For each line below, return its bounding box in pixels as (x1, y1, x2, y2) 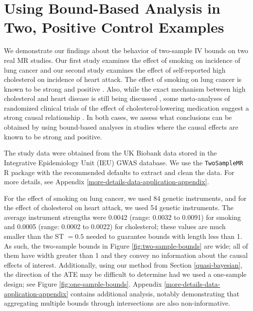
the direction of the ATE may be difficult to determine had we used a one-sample (4, 269, 247, 279)
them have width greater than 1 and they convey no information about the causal (4, 250, 248, 260)
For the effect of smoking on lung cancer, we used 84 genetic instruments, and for (4, 193, 247, 203)
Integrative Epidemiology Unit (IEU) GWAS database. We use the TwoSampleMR (4, 157, 243, 167)
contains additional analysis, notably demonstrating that (70, 288, 239, 298)
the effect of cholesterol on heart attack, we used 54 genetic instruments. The (4, 202, 234, 213)
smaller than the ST (4, 231, 64, 241)
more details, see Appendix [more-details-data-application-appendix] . (4, 176, 209, 187)
